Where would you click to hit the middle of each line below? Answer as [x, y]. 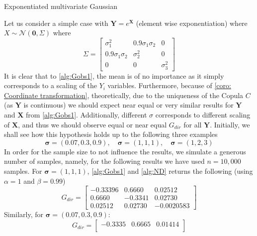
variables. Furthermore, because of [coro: [169, 85]
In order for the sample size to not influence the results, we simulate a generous [125, 151]
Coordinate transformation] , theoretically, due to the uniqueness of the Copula [124, 95]
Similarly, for [24, 214]
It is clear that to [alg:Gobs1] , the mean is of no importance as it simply [114, 75]
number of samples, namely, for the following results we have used [104, 161]
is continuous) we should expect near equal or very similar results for [128, 105]
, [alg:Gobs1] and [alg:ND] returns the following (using [170, 171]
